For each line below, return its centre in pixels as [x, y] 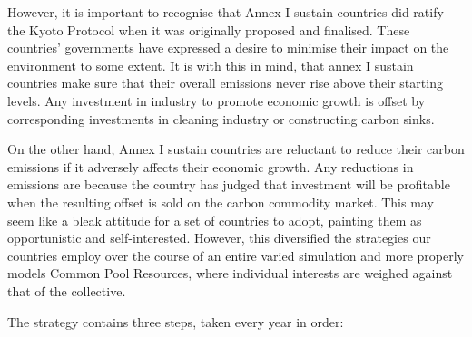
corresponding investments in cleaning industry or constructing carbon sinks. [221, 118]
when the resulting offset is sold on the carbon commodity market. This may [221, 202]
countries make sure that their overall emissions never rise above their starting [225, 83]
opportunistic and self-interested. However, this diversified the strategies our [219, 238]
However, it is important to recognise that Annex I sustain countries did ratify [226, 12]
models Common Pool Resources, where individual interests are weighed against [230, 273]
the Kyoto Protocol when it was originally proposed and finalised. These [209, 29]
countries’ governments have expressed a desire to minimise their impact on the [228, 48]
